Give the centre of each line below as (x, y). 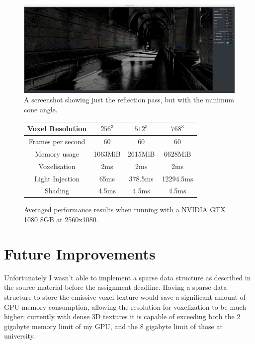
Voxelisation (57, 166)
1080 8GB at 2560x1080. (61, 219)
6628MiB (177, 153)
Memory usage (57, 153)
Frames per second (57, 141)
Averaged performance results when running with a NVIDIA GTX (125, 210)
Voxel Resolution (57, 129)
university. (20, 336)
